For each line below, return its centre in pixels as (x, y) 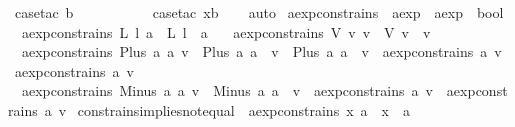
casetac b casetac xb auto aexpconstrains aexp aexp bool (259, 12)
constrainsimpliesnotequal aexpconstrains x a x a (243, 109)
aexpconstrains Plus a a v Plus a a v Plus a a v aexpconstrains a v (261, 51)
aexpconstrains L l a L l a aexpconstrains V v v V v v (226, 31)
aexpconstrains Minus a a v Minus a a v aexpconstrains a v (227, 90)
